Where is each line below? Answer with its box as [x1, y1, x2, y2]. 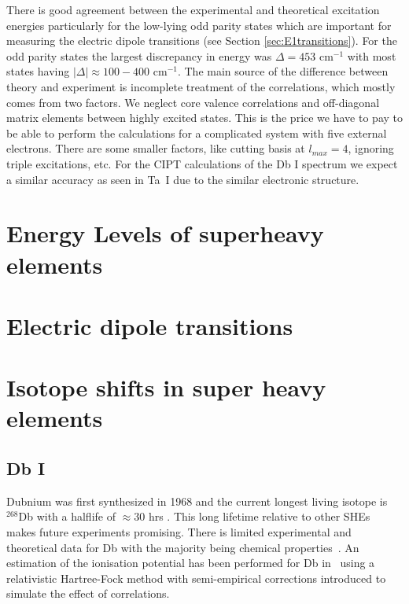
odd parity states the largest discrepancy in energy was [6, 47, 272, 64]
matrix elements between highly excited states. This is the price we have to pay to [6, 109, 403, 126]
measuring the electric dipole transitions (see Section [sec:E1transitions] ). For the [6, 32, 397, 49]
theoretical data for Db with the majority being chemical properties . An [6, 539, 359, 555]
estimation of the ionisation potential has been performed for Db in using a [6, 554, 375, 571]
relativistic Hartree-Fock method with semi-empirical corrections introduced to [6, 569, 386, 586]
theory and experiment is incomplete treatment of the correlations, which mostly [6, 78, 396, 94]
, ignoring [348, 140, 394, 157]
